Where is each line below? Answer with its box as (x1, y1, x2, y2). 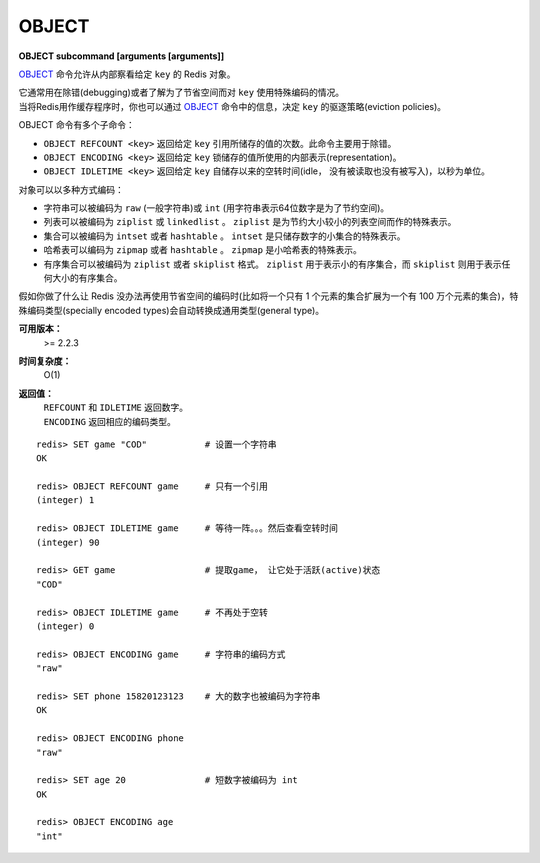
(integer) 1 (36, 495, 95, 506)
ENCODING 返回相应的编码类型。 (43, 415, 177, 427)
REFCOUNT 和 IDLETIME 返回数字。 (43, 401, 189, 414)
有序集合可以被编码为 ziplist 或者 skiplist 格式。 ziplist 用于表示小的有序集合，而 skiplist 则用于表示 (43, 258, 502, 270)
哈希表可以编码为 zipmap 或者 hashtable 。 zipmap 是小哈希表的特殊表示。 (43, 244, 362, 256)
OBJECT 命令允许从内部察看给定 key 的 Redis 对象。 (18, 68, 236, 80)
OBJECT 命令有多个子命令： (18, 119, 135, 131)
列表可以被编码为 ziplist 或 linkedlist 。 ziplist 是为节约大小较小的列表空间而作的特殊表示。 (43, 216, 457, 228)
